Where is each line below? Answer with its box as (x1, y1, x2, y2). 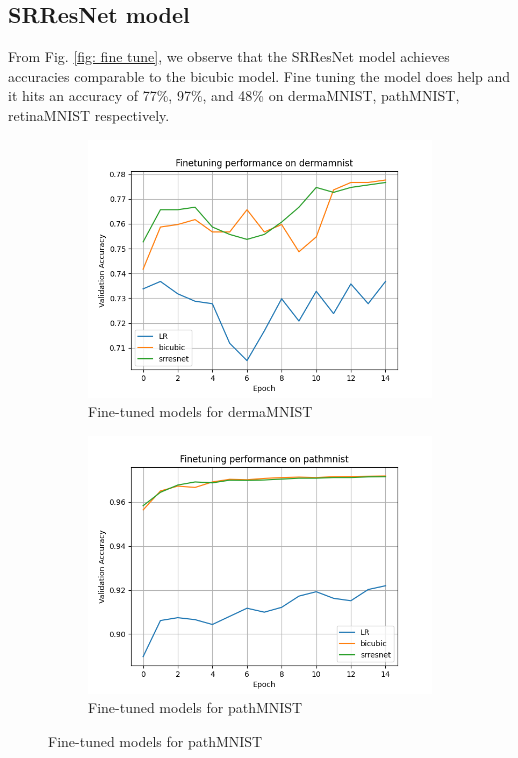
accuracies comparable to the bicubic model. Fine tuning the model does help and (8, 65, 511, 86)
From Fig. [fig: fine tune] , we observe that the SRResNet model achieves (8, 46, 450, 67)
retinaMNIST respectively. (8, 104, 170, 125)
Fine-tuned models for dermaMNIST (88, 401, 313, 422)
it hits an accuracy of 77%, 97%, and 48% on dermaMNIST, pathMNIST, (8, 85, 460, 106)
